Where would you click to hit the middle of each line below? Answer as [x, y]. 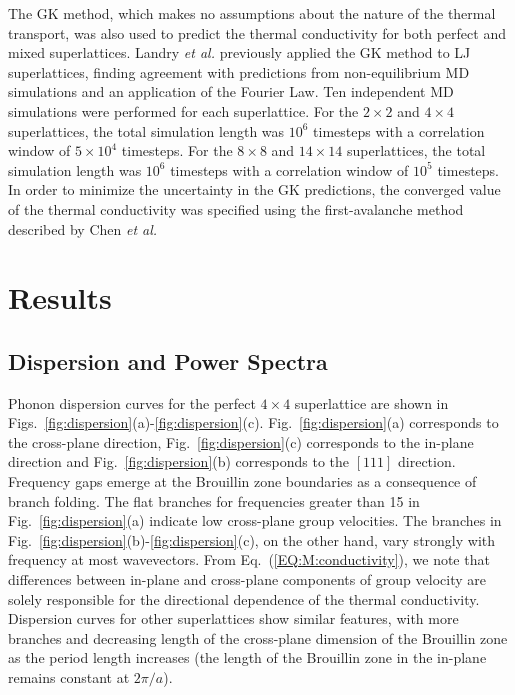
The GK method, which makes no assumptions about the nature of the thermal [252, 13]
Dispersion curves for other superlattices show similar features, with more [233, 618]
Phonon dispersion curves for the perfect [132, 402]
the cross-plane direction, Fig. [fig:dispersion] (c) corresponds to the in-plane [241, 441]
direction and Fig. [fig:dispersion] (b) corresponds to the [179, 461]
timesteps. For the [177, 150]
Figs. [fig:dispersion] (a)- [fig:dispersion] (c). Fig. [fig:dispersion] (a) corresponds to [253, 422]
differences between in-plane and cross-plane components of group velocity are [247, 579]
